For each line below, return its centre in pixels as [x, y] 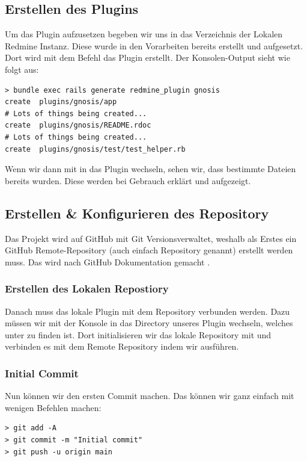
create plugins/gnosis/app [61, 102]
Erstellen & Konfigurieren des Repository [137, 213]
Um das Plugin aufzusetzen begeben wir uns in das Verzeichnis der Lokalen [144, 34]
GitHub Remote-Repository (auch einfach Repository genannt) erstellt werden [149, 250]
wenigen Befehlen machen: [53, 407]
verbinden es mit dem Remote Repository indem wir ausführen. [122, 346]
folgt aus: [22, 69]
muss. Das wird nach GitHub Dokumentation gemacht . [108, 261]
